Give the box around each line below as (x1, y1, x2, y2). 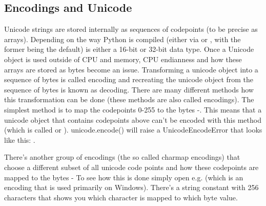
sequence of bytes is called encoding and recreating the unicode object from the (4, 74, 254, 85)
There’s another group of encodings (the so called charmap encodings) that (4, 152, 240, 162)
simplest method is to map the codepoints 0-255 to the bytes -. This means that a (4, 104, 262, 115)
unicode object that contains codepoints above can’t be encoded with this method (4, 114, 261, 125)
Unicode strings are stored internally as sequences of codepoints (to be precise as (4, 24, 258, 34)
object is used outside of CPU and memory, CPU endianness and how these (4, 53, 242, 64)
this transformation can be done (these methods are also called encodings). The (4, 94, 254, 105)
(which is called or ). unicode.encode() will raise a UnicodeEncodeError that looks (4, 124, 262, 135)
